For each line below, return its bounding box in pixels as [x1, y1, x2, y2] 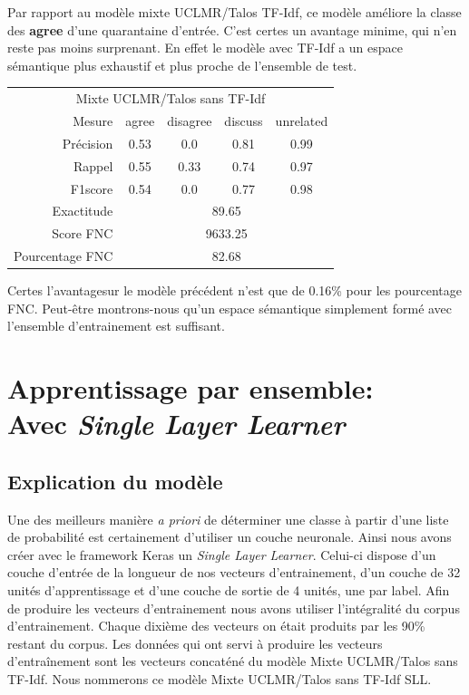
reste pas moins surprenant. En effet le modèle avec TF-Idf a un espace [7, 38, 403, 57]
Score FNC [52, 224, 113, 243]
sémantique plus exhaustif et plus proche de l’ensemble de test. [7, 55, 357, 74]
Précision [62, 133, 113, 152]
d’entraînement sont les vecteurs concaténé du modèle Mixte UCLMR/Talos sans [7, 652, 458, 671]
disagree [167, 111, 212, 130]
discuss [224, 111, 263, 130]
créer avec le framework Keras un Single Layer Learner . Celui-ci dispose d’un [7, 545, 436, 564]
